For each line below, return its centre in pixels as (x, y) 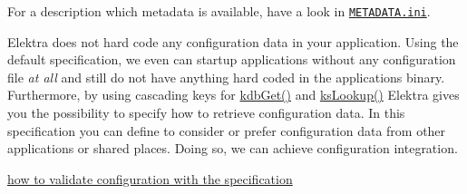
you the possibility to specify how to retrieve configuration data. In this (206, 113)
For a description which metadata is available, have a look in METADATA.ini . (219, 11)
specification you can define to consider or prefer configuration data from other (227, 130)
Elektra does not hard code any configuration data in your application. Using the (233, 41)
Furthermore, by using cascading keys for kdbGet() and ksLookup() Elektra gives (233, 95)
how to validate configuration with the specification (150, 178)
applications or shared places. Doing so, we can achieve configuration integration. (233, 148)
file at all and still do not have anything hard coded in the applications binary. (226, 77)
